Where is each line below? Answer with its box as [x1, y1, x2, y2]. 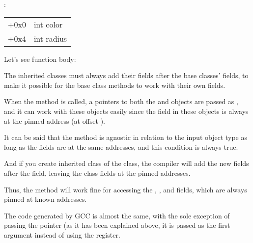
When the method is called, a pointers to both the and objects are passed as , [4, 96, 238, 107]
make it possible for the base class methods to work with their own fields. [4, 80, 225, 90]
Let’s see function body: [4, 54, 76, 64]
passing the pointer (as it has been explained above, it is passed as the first [4, 220, 230, 230]
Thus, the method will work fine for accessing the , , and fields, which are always [4, 184, 247, 194]
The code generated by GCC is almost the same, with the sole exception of [4, 210, 230, 220]
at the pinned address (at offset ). [4, 115, 105, 126]
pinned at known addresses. [4, 194, 87, 204]
